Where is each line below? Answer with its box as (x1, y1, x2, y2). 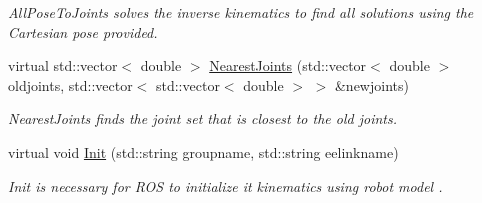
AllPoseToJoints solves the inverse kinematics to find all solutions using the (8, 2, 474, 22)
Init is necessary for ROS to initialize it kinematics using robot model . (8, 175, 443, 196)
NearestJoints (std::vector (209, 55, 367, 76)
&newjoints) (334, 74, 409, 95)
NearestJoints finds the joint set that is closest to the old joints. (8, 108, 397, 129)
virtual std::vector (8, 55, 118, 76)
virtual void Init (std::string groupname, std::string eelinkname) (8, 141, 399, 162)
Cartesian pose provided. (8, 21, 158, 42)
